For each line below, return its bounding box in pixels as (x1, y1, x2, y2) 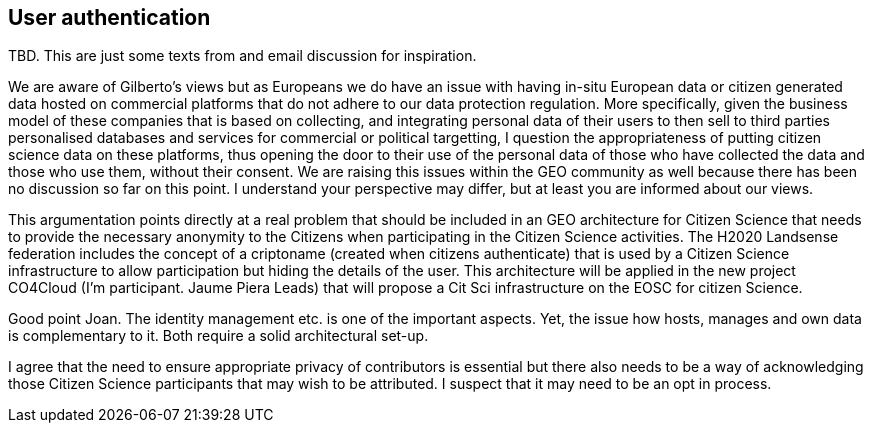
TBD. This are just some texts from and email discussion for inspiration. (8, 47, 477, 65)
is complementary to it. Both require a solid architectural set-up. (8, 327, 429, 345)
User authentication (8, 5, 211, 30)
